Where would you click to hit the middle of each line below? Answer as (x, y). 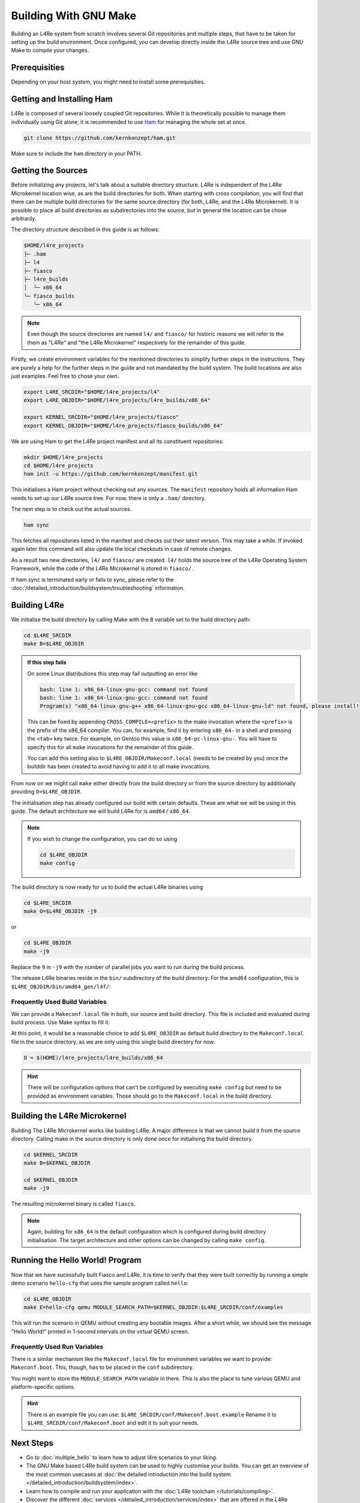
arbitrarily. (24, 218)
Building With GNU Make (74, 16)
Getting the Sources (49, 170)
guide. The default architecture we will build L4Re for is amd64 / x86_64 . (101, 811)
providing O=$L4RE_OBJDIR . (46, 792)
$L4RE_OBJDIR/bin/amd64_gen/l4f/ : (61, 987)
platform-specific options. (43, 1386)
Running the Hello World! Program (76, 1260)
